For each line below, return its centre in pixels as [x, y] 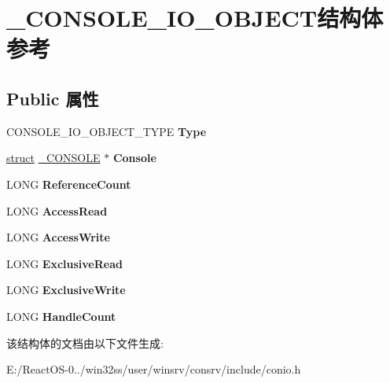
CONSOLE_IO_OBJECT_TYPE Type [107, 131]
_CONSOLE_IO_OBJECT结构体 [195, 18]
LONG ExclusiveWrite [66, 290]
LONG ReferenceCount [69, 184]
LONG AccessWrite [58, 237]
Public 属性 [53, 98]
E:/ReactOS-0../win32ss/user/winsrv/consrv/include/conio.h [154, 369]
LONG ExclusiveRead [64, 263]
